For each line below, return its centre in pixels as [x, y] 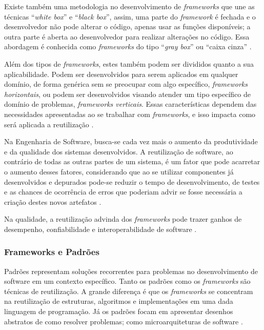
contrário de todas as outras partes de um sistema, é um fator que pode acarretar [132, 161]
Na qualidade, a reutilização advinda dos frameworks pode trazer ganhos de [123, 219]
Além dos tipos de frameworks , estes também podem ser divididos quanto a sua [129, 63]
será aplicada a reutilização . [49, 124]
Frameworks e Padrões [52, 252]
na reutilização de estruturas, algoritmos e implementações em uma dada [119, 301]
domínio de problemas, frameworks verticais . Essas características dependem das [130, 104]
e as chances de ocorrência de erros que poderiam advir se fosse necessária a [123, 192]
